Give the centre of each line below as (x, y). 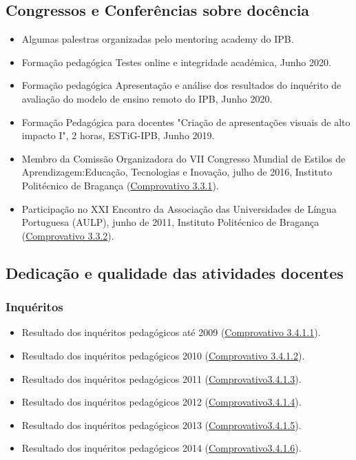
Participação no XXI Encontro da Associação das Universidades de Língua (179, 208)
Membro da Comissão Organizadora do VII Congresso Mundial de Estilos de (184, 158)
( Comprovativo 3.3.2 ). (68, 235)
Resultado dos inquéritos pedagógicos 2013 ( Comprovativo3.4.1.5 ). (161, 425)
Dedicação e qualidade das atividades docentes (175, 272)
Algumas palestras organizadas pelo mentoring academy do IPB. (158, 39)
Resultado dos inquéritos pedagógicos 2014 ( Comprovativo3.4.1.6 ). (161, 448)
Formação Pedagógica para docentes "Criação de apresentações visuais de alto (186, 122)
